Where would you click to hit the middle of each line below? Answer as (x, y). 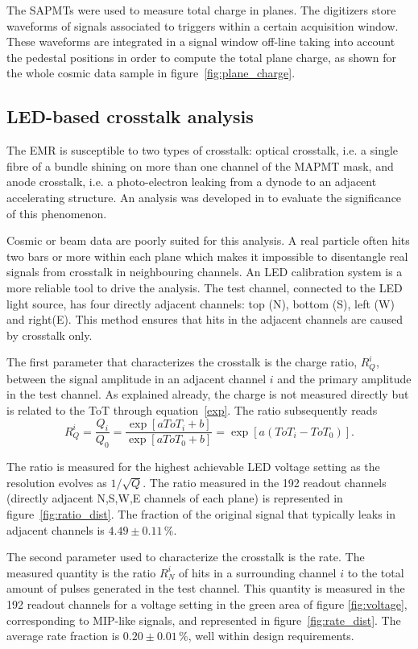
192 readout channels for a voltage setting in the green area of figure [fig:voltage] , (207, 604)
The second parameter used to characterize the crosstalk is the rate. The (186, 557)
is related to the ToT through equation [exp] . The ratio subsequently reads (192, 409)
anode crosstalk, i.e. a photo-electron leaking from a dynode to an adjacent (192, 182)
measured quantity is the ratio (81, 572)
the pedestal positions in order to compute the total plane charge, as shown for (201, 57)
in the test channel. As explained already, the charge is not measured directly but (208, 394)
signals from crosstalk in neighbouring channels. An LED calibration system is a (205, 272)
